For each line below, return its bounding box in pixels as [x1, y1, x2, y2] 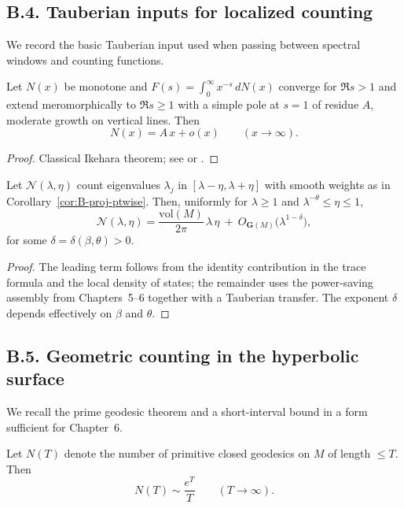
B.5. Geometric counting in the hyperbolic [6, 343, 359, 367]
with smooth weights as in [264, 176, 391, 192]
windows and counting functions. [6, 51, 164, 68]
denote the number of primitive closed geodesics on [64, 445, 310, 462]
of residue [312, 96, 359, 113]
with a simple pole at [178, 96, 280, 113]
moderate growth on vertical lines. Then [6, 111, 200, 128]
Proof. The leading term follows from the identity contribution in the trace [6, 258, 366, 275]
